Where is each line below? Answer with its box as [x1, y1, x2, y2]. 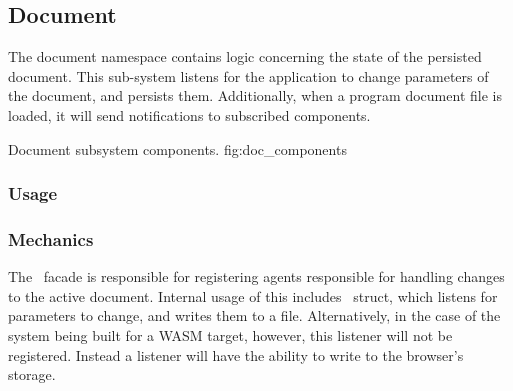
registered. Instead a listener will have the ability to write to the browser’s [8, 344, 464, 365]
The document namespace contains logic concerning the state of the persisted [8, 46, 482, 67]
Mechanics [8, 226, 94, 251]
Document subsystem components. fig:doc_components [8, 138, 347, 159]
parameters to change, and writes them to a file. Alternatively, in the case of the [8, 305, 501, 326]
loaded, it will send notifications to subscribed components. [8, 104, 371, 125]
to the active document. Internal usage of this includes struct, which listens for [8, 285, 498, 306]
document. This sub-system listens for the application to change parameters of [8, 65, 489, 86]
